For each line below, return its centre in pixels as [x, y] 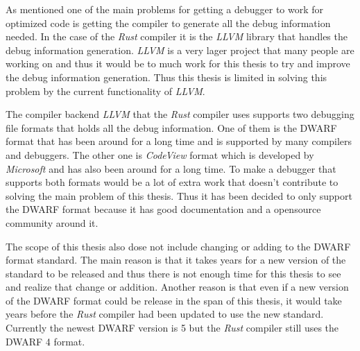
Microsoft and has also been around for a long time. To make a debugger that [171, 168]
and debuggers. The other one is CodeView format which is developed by [160, 154]
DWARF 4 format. [45, 341]
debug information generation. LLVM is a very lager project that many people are [180, 50]
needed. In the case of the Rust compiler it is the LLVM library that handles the [177, 36]
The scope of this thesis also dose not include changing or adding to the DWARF [178, 246]
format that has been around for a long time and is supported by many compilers [179, 141]
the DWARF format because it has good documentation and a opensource [163, 209]
